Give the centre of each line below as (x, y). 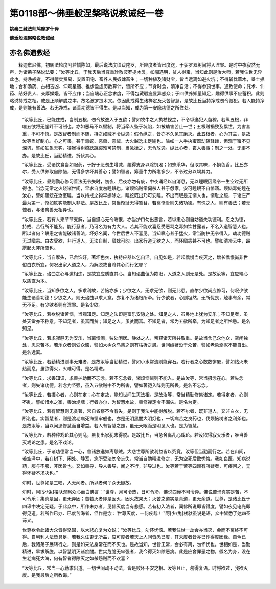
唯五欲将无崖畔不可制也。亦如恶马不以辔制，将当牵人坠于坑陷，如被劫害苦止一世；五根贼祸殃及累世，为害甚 (136, 126)
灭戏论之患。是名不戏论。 (49, 442)
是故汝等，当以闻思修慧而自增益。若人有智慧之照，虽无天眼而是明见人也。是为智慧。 (112, 425)
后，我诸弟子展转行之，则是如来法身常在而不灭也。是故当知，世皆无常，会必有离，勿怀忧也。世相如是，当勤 (136, 544)
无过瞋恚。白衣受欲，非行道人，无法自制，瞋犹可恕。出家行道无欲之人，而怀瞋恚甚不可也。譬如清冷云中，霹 (136, 241)
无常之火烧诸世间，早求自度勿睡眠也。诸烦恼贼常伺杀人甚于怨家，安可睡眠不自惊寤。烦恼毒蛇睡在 (147, 188)
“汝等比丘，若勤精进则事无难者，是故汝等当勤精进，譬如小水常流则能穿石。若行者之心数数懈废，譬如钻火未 (135, 361)
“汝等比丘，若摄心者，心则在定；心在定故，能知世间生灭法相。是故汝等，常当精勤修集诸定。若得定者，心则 (135, 395)
